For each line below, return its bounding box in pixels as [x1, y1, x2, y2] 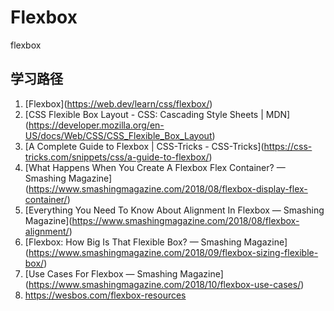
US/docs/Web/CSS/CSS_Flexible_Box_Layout [24, 129, 213, 141]
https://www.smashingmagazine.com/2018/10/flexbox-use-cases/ [28, 278, 302, 290]
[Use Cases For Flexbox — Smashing [24, 267, 178, 280]
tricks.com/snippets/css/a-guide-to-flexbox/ [24, 151, 210, 163]
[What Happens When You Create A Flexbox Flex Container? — [24, 161, 286, 173]
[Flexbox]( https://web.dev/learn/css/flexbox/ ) [24, 97, 213, 110]
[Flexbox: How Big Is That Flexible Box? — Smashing [24, 236, 242, 248]
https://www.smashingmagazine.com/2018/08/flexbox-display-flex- [28, 182, 308, 195]
